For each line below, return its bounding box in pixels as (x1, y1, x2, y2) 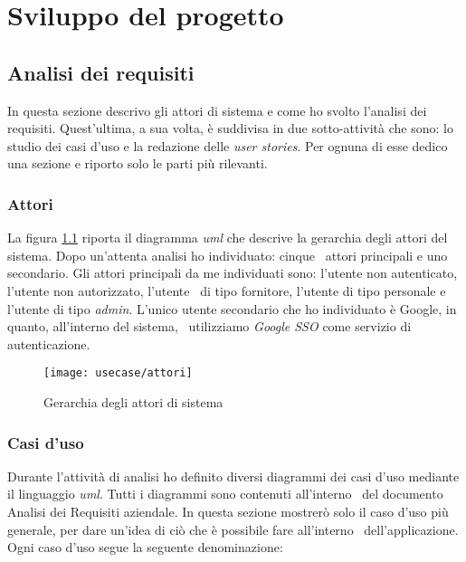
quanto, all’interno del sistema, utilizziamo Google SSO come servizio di (7, 317, 412, 336)
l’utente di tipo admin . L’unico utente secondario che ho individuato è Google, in (7, 299, 457, 318)
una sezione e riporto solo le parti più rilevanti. (7, 154, 268, 173)
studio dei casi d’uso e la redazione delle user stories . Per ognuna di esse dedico (7, 136, 448, 155)
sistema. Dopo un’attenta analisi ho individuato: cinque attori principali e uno (7, 245, 448, 264)
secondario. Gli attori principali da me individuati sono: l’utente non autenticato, (7, 263, 458, 282)
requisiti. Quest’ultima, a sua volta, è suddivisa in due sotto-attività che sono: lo (7, 119, 453, 138)
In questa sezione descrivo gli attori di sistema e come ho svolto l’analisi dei (7, 100, 427, 119)
